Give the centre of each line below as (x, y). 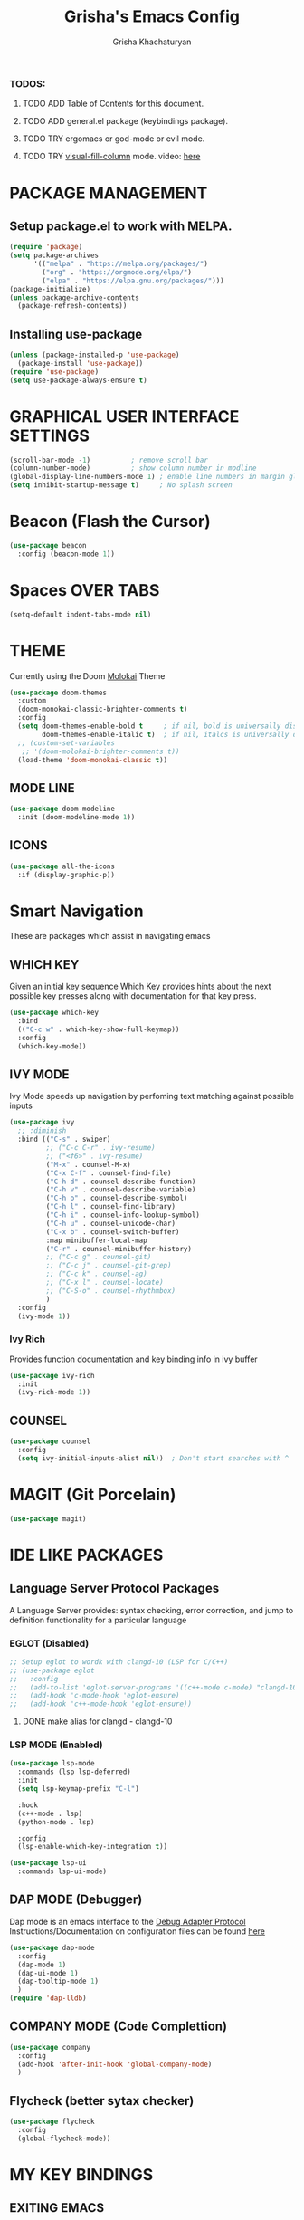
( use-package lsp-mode (52, 1764)
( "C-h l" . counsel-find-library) (111, 1207)
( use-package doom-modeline (62, 809)
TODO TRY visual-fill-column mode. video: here (111, 157)
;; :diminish (42, 1131)
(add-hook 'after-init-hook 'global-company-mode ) (115, 2064)
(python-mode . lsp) (56, 1822)
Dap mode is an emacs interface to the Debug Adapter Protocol (128, 1921)
